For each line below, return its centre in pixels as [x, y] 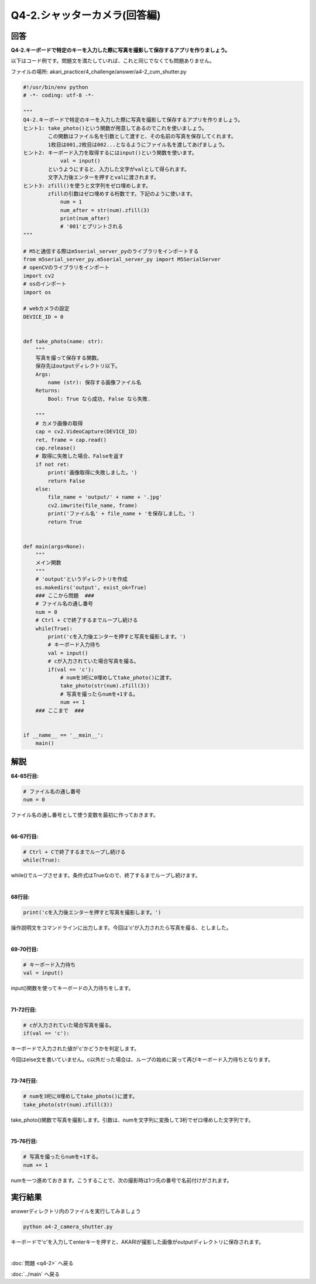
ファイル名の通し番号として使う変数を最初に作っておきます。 [85, 815]
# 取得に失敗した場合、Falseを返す [80, 456]
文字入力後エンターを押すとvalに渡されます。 [103, 178]
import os [37, 292]
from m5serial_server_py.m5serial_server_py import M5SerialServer [122, 260]
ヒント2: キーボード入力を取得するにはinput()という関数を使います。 [110, 153]
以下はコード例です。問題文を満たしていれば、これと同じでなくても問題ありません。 [113, 61]
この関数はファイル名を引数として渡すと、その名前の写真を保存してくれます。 [142, 137]
